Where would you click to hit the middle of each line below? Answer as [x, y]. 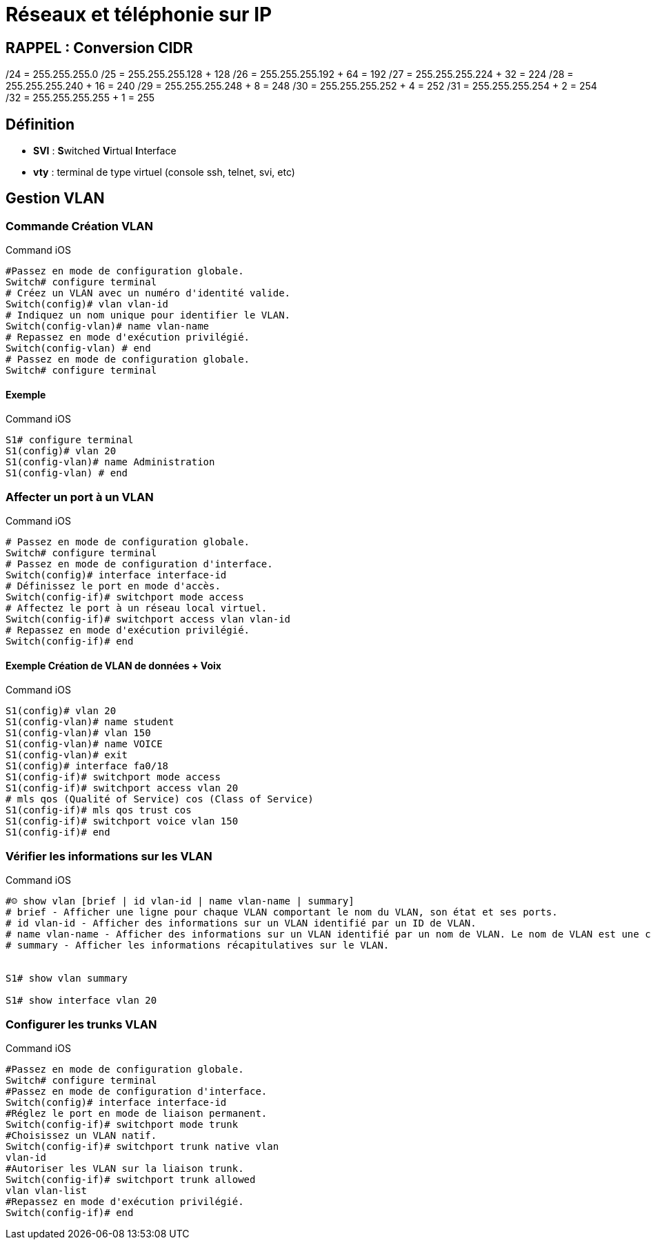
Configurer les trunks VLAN [81, 1024]
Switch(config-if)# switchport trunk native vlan [142, 1146]
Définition [40, 124]
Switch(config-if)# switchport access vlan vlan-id [148, 619]
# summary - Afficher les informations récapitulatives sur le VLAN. [198, 945]
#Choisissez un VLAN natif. [81, 1135]
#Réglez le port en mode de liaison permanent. [137, 1113]
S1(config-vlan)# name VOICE [84, 744]
